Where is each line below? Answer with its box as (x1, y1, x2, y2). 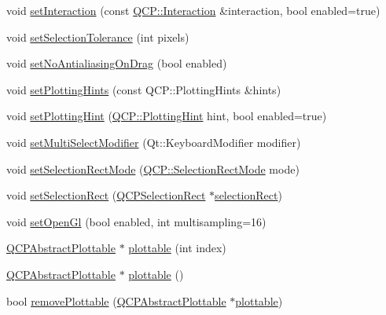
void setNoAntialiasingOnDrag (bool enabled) (6, 55, 227, 71)
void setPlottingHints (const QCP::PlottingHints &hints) (6, 81, 281, 97)
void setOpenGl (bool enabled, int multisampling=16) (6, 213, 267, 229)
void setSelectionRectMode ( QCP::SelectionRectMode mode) (6, 160, 300, 177)
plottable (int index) (128, 240, 226, 256)
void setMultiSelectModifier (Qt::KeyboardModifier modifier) (6, 134, 301, 150)
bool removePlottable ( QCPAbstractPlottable (6, 292, 226, 309)
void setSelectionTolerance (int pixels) (6, 28, 189, 45)
